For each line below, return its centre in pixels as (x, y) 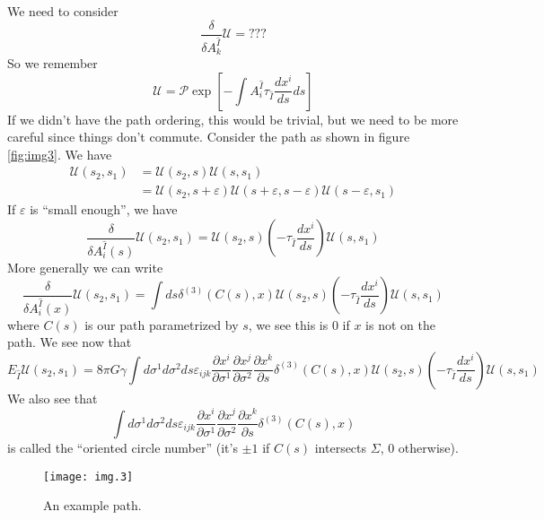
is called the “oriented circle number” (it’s (123, 447)
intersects (341, 447)
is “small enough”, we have (104, 209)
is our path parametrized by (162, 324)
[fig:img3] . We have (60, 154)
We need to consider (63, 11)
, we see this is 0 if (299, 324)
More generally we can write (85, 267)
